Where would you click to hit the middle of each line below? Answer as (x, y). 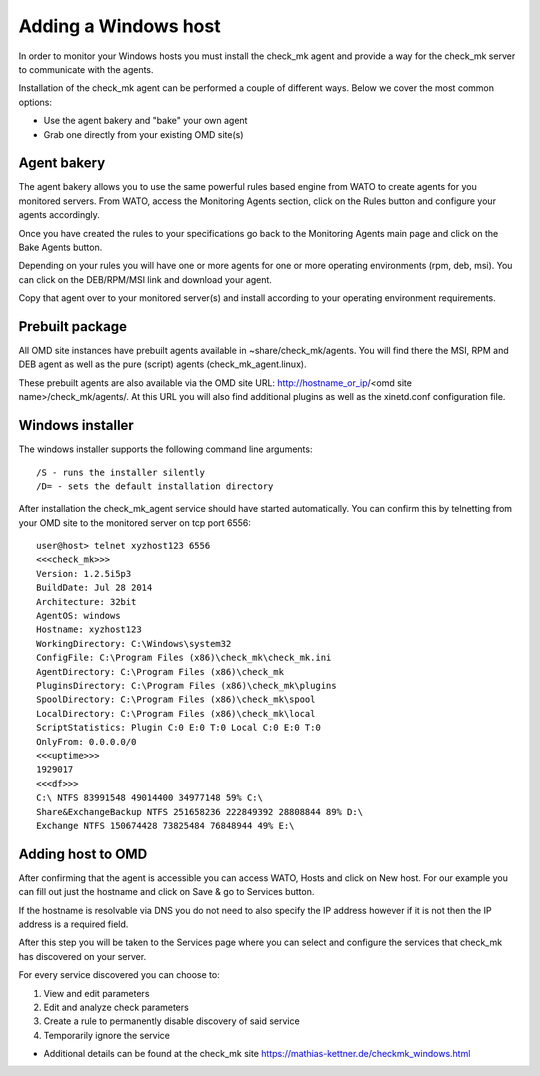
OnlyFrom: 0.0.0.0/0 (86, 741)
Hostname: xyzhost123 (89, 629)
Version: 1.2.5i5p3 (84, 573)
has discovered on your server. (82, 956)
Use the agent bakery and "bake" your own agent (145, 121)
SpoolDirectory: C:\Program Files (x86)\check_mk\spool (176, 699)
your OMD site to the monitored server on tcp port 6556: (135, 522)
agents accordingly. (59, 215)
